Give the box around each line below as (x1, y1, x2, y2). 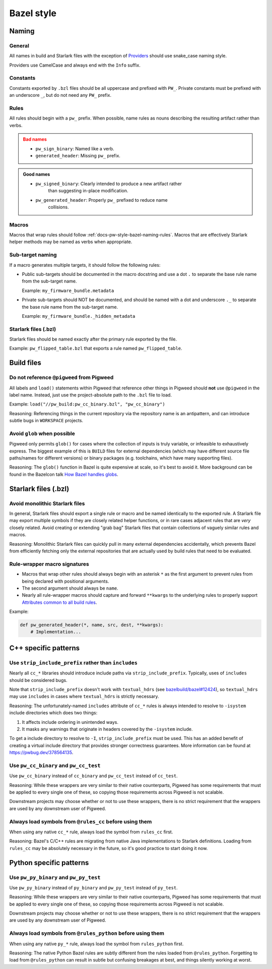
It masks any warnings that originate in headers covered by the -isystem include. (22, 726, 193, 732)
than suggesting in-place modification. (48, 188, 128, 194)
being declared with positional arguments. (22, 578, 109, 584)
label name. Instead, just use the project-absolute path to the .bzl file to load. (9, 391, 172, 398)
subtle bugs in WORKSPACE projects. (9, 418, 83, 424)
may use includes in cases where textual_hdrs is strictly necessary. (9, 694, 159, 700)
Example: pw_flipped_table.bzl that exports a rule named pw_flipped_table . (9, 346, 182, 352)
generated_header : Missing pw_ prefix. (35, 152, 121, 158)
